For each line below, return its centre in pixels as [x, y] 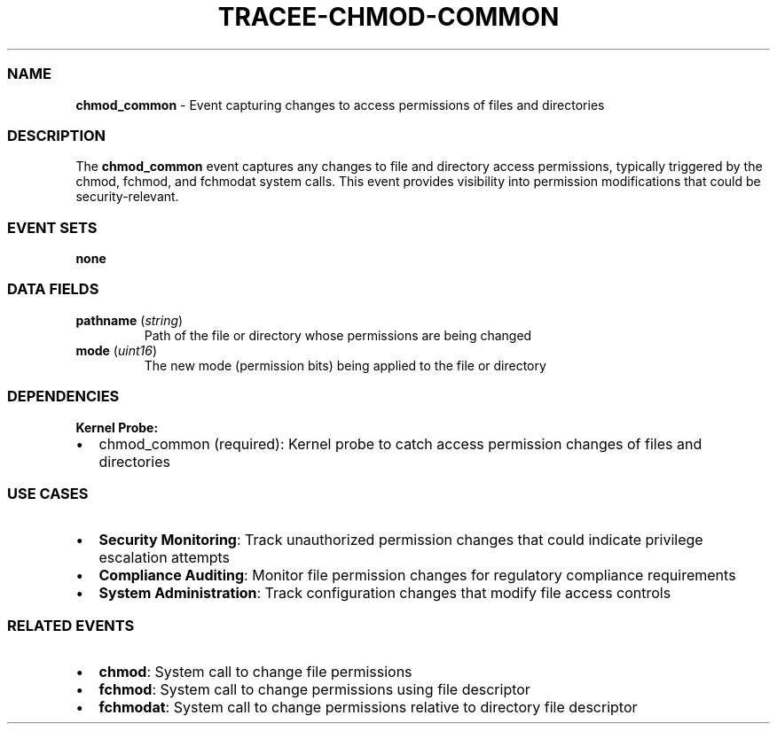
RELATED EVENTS [71, 625]
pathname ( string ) [129, 320]
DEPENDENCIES [63, 397]
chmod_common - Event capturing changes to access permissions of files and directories [340, 105]
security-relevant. [127, 197]
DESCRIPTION [57, 135]
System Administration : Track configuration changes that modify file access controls [385, 593]
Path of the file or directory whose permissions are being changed [338, 335]
